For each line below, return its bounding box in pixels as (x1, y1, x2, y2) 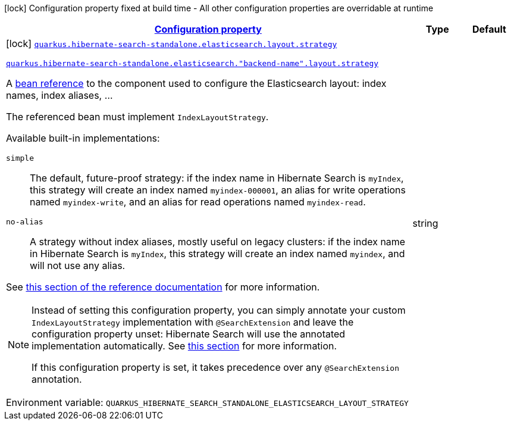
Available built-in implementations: (6, 132, 160, 144)
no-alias (6, 217, 43, 226)
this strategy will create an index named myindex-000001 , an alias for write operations (30, 184, 406, 196)
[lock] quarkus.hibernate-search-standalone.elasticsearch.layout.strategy (6, 37, 337, 49)
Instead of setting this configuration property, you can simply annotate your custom (32, 304, 406, 316)
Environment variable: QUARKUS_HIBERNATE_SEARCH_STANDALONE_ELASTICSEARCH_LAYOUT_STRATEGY (6, 396, 409, 408)
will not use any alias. (30, 260, 126, 271)
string (412, 217, 438, 229)
